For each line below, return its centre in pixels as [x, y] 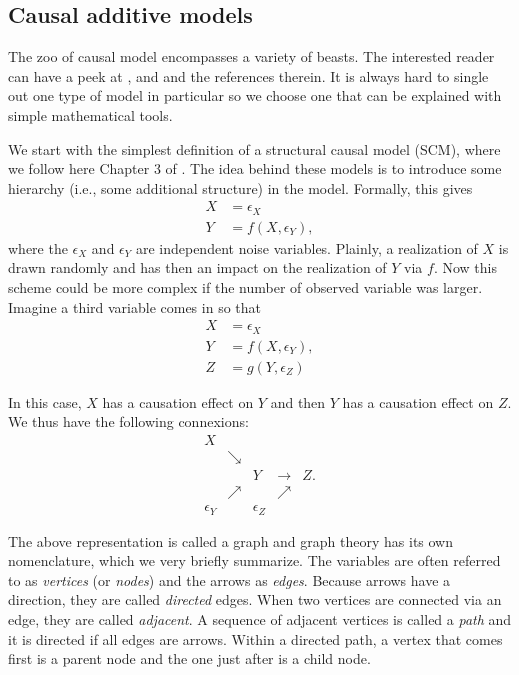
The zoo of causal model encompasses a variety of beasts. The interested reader [251, 56]
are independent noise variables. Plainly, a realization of [306, 247]
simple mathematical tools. [90, 114]
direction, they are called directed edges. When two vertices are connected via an [255, 599]
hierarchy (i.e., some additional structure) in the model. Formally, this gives [240, 187]
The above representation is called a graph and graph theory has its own [231, 540]
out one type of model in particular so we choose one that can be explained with [255, 95]
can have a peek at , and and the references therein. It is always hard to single [248, 75]
